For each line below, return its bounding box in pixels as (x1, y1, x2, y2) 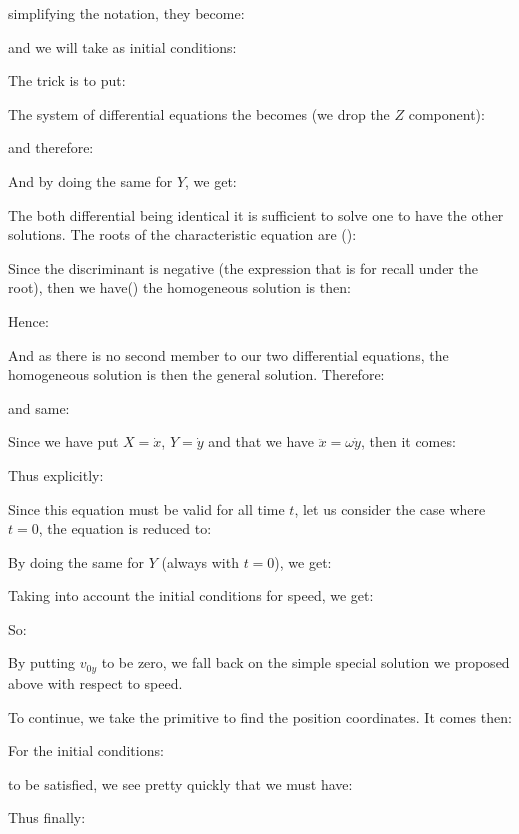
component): (408, 103, 485, 124)
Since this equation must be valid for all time (8, 498, 285, 519)
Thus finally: (8, 807, 86, 828)
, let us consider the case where (294, 498, 486, 519)
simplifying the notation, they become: (8, 3, 245, 23)
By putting (8, 652, 76, 673)
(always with (161, 551, 239, 572)
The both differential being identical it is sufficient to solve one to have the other (8, 204, 504, 225)
